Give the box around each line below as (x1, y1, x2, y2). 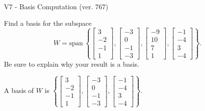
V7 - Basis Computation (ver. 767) (4, 1, 108, 11)
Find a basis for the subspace (4, 18, 92, 28)
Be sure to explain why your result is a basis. (4, 58, 140, 69)
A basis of (4, 85, 34, 95)
